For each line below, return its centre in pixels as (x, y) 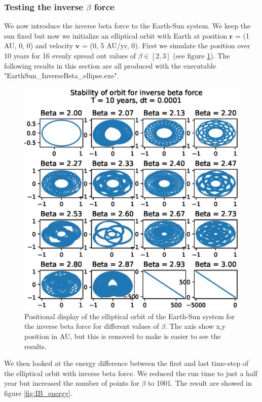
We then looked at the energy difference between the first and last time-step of (126, 363)
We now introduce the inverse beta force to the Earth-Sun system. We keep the (127, 26)
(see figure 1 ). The (201, 55)
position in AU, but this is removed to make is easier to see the (123, 336)
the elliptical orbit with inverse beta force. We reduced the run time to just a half (131, 373)
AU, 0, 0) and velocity (39, 45)
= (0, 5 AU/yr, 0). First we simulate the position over (166, 45)
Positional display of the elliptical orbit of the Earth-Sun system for (130, 316)
